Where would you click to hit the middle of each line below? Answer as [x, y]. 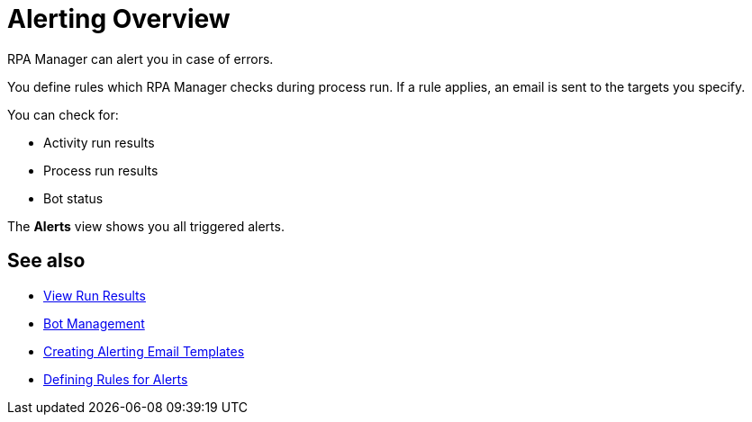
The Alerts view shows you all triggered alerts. [146, 226]
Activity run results [99, 142]
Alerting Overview [119, 19]
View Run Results [95, 295]
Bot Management [94, 323]
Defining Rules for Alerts [116, 379]
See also [46, 261]
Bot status [73, 198]
